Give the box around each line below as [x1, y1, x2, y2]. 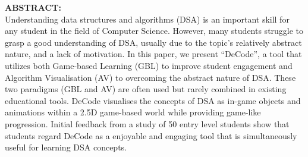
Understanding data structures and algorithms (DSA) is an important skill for [5, 12, 290, 25]
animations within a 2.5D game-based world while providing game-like [5, 106, 261, 118]
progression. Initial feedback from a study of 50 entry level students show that [5, 117, 290, 130]
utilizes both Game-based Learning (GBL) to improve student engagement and [5, 59, 293, 71]
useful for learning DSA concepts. [5, 141, 127, 153]
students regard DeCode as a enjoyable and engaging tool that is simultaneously [5, 129, 297, 142]
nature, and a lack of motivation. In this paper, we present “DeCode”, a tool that [5, 48, 302, 60]
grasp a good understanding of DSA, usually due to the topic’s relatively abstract [5, 36, 302, 48]
